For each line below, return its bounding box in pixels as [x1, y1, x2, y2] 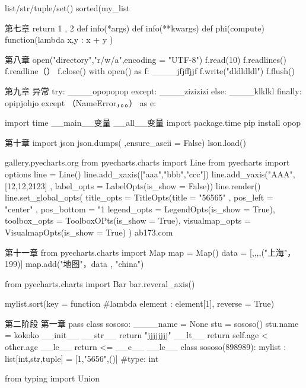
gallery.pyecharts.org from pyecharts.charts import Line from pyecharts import [5, 156, 290, 168]
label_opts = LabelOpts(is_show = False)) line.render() [55, 179, 261, 192]
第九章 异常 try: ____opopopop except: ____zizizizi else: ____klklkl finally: [5, 84, 302, 97]
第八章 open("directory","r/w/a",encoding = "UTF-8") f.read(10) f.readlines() [5, 53, 286, 65]
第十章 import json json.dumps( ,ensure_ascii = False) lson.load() [5, 136, 246, 148]
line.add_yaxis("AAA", [211, 167, 295, 180]
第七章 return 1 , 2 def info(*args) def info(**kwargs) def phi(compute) [5, 21, 264, 34]
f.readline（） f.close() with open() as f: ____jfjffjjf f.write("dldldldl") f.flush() [5, 65, 295, 77]
